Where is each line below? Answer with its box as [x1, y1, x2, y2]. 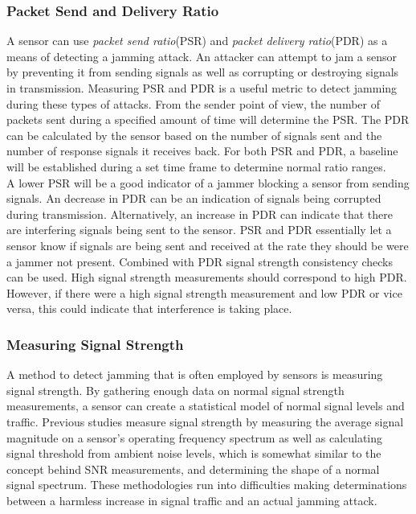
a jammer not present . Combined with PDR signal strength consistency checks [6, 253, 394, 269]
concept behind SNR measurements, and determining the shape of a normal [6, 460, 380, 477]
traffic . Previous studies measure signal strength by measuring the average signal [6, 413, 404, 430]
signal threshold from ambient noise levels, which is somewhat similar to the [6, 445, 381, 462]
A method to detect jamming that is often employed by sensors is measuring [6, 366, 383, 383]
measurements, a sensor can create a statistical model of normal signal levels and [6, 397, 405, 414]
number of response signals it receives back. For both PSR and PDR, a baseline [6, 142, 398, 159]
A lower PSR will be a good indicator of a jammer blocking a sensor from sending [6, 174, 410, 191]
